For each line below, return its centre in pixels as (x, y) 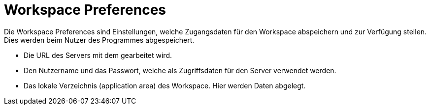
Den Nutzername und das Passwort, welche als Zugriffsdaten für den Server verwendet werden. (180, 70)
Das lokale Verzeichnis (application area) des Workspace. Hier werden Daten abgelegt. (165, 85)
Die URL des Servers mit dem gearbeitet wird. (98, 55)
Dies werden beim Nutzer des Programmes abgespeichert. (99, 40)
